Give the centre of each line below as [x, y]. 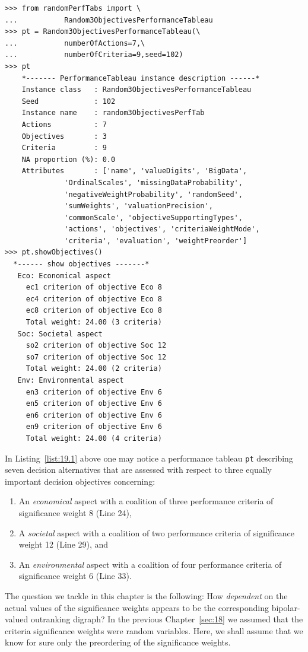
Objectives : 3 [64, 136]
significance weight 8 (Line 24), [75, 513]
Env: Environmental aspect [71, 380]
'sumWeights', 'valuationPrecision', [139, 206]
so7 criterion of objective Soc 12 [96, 357]
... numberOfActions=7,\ [75, 43]
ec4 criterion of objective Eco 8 [94, 299]
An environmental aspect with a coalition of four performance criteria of [150, 564]
